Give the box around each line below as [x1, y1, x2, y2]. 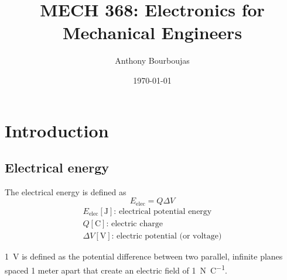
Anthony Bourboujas [115, 54, 190, 67]
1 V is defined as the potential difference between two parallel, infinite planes [5, 250, 283, 262]
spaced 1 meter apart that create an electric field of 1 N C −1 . [5, 262, 227, 276]
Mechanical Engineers [62, 20, 242, 44]
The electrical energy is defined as [5, 185, 127, 198]
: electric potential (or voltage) [111, 232, 222, 241]
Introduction [5, 118, 109, 142]
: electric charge [106, 219, 163, 228]
